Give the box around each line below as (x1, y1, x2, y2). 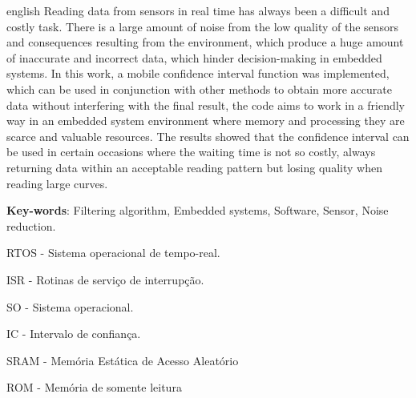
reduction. (6, 217, 56, 234)
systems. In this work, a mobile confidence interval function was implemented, (6, 65, 390, 82)
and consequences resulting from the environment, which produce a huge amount (6, 34, 404, 50)
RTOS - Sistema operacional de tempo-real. (6, 244, 220, 261)
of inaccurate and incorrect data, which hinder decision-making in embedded (6, 49, 382, 66)
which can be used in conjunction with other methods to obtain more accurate (6, 80, 392, 97)
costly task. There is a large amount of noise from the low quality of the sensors (6, 18, 399, 34)
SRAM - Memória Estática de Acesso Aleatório (6, 352, 239, 368)
